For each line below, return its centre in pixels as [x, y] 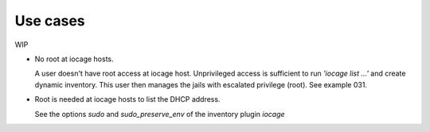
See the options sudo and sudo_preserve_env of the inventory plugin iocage [160, 114]
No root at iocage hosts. [74, 59]
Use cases [50, 21]
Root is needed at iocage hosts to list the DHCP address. [127, 99]
